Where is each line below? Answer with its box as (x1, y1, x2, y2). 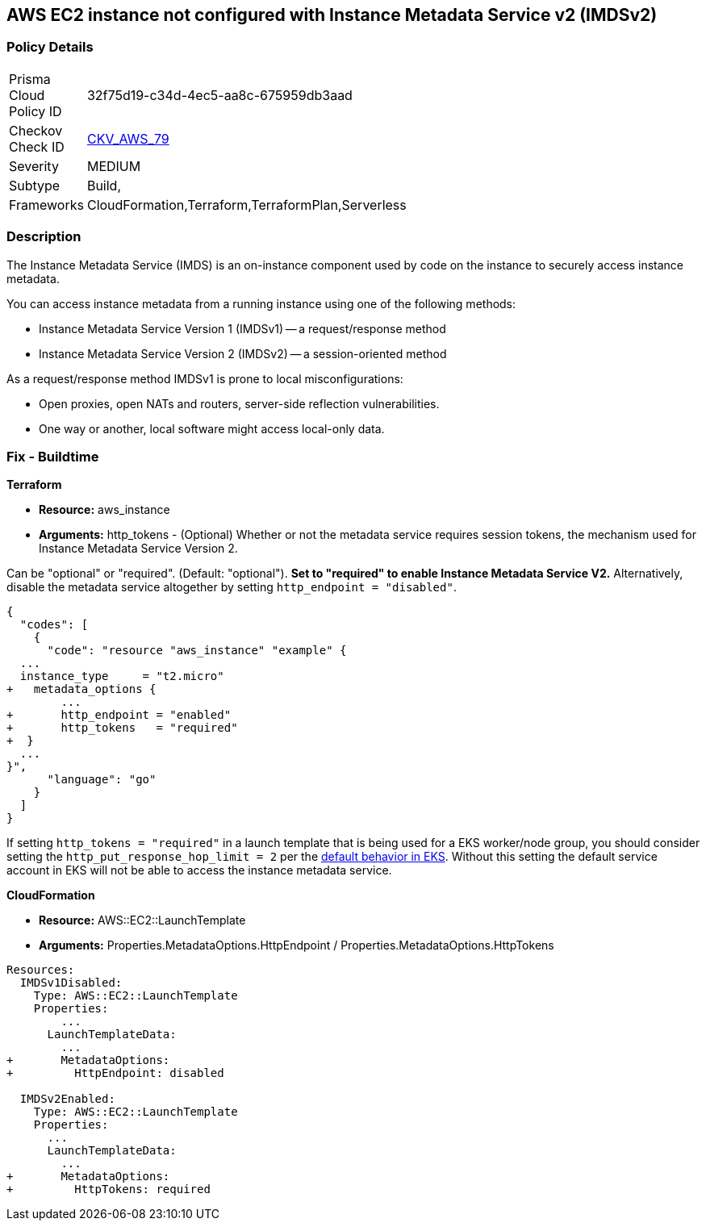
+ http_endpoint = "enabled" (6, 708, 232, 722)
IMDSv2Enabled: (19, 1092, 115, 1106)
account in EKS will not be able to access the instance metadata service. (6, 863, 392, 878)
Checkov (9, 122, 63, 139)
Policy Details (6, 39, 94, 56)
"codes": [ (19, 618, 89, 632)
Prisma (9, 70, 51, 87)
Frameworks (9, 196, 84, 213)
